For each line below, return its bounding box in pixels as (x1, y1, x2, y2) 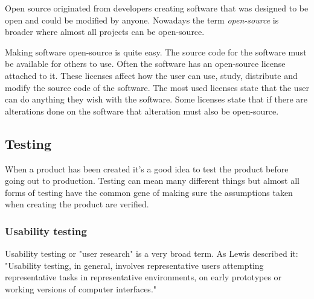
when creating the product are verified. (5, 198, 149, 210)
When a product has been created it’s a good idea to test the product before (5, 162, 289, 175)
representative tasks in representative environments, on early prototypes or (5, 271, 282, 283)
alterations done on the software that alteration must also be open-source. (5, 104, 279, 117)
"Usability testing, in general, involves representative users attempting (5, 259, 264, 271)
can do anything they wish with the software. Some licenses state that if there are (5, 93, 307, 105)
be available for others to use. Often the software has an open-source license (5, 57, 286, 70)
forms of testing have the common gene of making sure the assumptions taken (5, 186, 293, 198)
